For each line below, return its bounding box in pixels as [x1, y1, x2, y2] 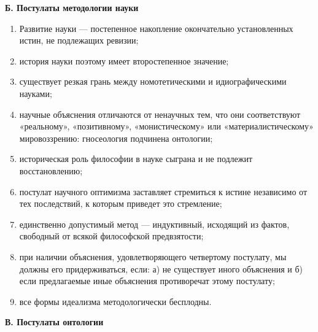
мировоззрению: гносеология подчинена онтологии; [19, 131, 213, 144]
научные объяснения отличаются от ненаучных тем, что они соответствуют [19, 107, 301, 120]
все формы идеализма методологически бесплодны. [19, 295, 212, 307]
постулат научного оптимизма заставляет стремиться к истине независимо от [19, 185, 308, 198]
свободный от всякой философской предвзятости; [19, 230, 204, 242]
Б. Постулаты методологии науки [5, 1, 139, 14]
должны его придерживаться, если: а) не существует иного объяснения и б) [19, 262, 303, 275]
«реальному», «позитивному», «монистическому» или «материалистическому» [19, 120, 314, 133]
